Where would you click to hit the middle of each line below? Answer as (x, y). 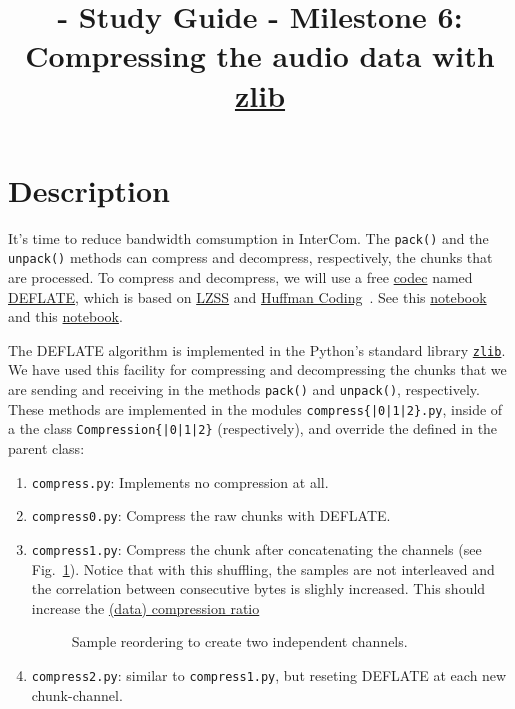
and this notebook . (65, 316)
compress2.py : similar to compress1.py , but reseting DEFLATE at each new (269, 674)
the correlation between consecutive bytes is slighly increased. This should (258, 588)
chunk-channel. (77, 694)
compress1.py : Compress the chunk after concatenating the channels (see (256, 548)
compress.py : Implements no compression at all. (180, 481)
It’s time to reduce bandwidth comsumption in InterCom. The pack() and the (248, 237)
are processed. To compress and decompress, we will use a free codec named (240, 277)
